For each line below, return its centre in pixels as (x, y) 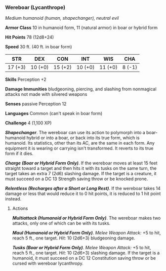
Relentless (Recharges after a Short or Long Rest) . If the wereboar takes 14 (83, 189)
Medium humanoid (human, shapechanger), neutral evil (62, 18)
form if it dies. (19, 154)
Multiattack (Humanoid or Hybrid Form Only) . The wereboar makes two (86, 218)
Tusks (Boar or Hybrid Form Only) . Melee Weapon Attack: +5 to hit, (82, 248)
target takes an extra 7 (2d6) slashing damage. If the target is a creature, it (81, 174)
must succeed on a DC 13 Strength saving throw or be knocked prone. (77, 179)
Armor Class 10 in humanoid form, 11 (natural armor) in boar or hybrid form (82, 28)
